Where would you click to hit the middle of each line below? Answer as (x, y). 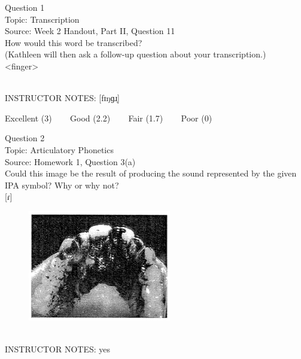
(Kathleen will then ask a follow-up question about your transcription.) (136, 54)
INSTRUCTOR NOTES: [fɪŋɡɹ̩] (63, 98)
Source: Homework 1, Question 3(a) (70, 161)
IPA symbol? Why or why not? (62, 185)
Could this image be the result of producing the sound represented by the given (151, 173)
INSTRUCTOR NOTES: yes (58, 349)
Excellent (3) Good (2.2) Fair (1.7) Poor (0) (109, 118)
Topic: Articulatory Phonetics (59, 149)
